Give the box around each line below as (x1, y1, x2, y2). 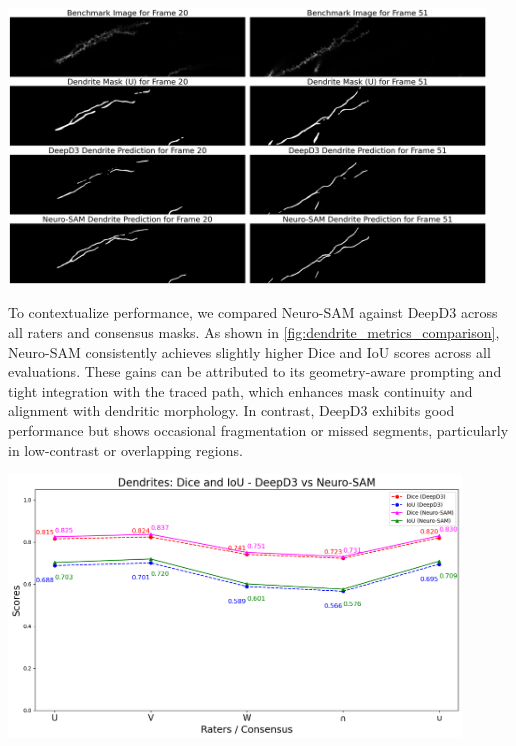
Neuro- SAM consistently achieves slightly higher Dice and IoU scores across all (8, 341, 491, 362)
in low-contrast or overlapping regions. (8, 439, 243, 460)
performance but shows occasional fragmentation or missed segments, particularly (8, 419, 509, 440)
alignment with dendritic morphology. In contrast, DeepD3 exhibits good (8, 400, 455, 421)
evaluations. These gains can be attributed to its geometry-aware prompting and (8, 361, 502, 382)
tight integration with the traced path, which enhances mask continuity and (8, 380, 473, 401)
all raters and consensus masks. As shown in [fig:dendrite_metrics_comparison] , (8, 321, 500, 342)
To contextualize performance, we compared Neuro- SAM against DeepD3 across (8, 302, 498, 323)
